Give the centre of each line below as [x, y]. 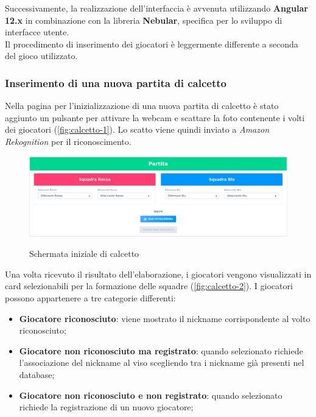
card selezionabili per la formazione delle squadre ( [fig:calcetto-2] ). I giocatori [149, 286]
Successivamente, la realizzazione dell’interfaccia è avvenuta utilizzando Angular [156, 8]
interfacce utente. [37, 32]
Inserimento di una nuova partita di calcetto [116, 82]
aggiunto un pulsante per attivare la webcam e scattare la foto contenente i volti [155, 117]
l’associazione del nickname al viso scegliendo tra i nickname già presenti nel [162, 363]
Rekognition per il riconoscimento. [68, 141]
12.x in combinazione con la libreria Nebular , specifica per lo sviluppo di [144, 20]
